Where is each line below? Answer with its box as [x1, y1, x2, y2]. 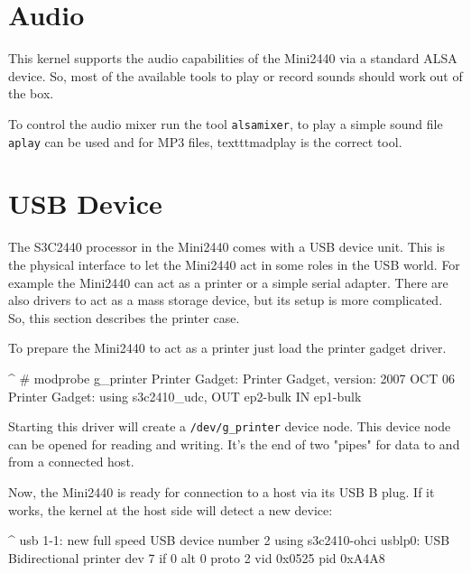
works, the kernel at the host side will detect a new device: [8, 500, 333, 519]
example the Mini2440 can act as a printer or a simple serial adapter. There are [8, 273, 448, 291]
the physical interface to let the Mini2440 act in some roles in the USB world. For [8, 254, 460, 273]
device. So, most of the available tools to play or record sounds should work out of [8, 66, 463, 85]
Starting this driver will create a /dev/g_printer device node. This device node [8, 417, 451, 436]
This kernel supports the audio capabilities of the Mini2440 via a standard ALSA [8, 49, 457, 68]
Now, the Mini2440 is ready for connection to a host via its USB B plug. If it [8, 482, 435, 501]
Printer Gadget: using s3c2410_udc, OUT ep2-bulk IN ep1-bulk [8, 386, 362, 405]
